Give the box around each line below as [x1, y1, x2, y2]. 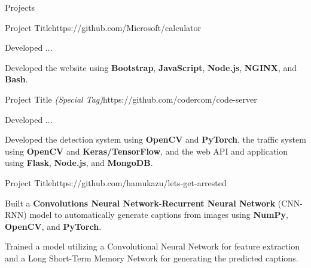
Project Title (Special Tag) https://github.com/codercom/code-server [5, 93, 257, 105]
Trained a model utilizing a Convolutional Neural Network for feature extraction [5, 240, 300, 252]
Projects [5, 1, 35, 13]
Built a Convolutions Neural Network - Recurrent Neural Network [5, 196, 276, 209]
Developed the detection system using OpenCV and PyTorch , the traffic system [5, 133, 306, 146]
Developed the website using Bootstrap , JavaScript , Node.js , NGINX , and [5, 61, 297, 73]
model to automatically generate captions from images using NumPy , [29, 208, 288, 221]
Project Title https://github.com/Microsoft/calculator [5, 21, 201, 33]
